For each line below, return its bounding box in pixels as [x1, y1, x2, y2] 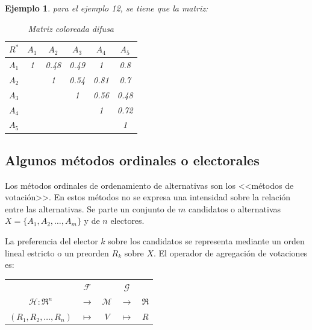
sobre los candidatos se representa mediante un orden [108, 235, 305, 247]
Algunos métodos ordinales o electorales [5, 150, 260, 169]
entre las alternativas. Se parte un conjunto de [5, 202, 176, 215]
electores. [110, 214, 145, 227]
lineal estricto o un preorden [5, 246, 109, 259]
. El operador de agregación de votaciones [154, 246, 308, 259]
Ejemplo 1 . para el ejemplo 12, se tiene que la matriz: [5, 2, 208, 14]
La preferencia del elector [5, 235, 98, 247]
